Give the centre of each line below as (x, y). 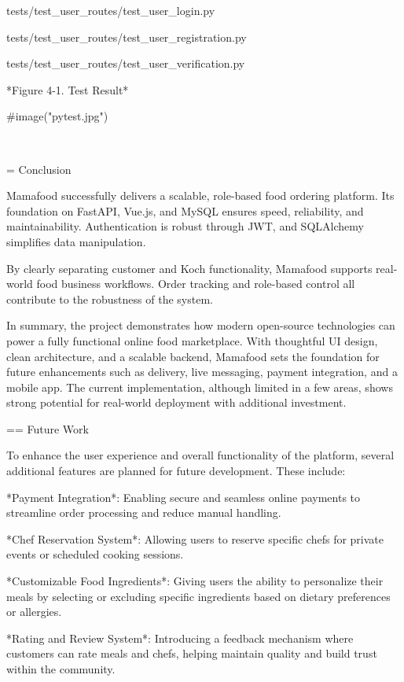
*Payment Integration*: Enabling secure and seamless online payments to (184, 497)
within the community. (61, 669)
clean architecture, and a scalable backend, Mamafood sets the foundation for (193, 356)
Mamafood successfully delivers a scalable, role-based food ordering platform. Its (200, 195)
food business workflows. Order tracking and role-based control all (196, 284)
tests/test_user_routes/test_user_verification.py (126, 63)
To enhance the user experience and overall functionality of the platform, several (200, 455)
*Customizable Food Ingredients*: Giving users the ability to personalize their (195, 581)
